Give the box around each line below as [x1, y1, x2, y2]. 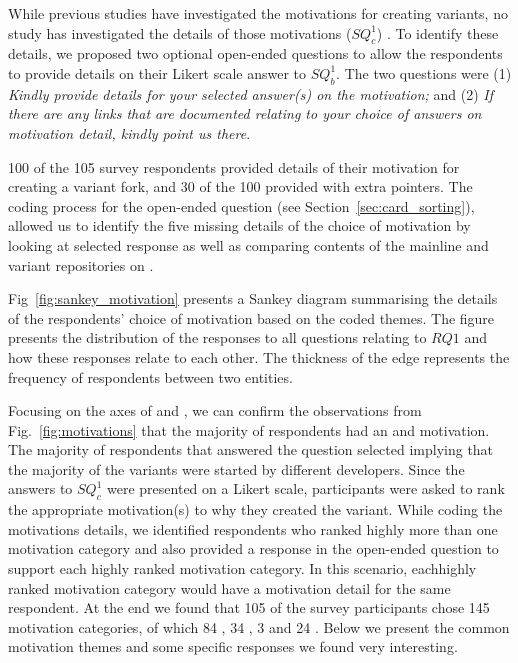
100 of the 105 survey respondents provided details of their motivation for [8, 156, 460, 177]
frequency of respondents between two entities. [8, 366, 293, 387]
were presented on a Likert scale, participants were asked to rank [107, 478, 505, 499]
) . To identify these [376, 22, 499, 43]
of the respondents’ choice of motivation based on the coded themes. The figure [8, 307, 495, 328]
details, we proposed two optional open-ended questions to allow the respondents [8, 43, 503, 64]
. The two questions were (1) [336, 62, 512, 83]
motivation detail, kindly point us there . [8, 122, 251, 143]
